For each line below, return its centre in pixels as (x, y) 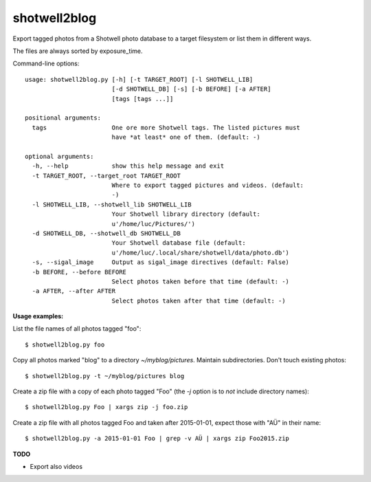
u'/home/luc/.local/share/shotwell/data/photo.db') (201, 252)
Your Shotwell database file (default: (179, 243)
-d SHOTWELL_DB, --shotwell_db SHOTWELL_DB (106, 233)
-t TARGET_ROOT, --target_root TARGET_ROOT (106, 176)
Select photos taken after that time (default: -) (199, 300)
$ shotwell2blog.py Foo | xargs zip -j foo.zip (106, 407)
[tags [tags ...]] (143, 99)
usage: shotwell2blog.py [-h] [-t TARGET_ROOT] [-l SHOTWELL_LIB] (139, 79)
